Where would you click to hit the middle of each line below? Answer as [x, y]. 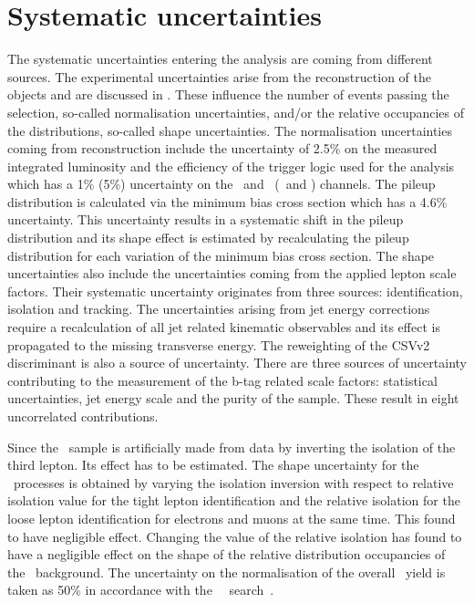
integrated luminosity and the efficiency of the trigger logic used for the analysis [231, 166]
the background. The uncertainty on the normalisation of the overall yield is [227, 572]
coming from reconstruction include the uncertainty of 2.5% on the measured [222, 148]
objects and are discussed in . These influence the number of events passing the [228, 94]
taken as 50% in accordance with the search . [141, 590]
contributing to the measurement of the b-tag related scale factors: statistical [222, 380]
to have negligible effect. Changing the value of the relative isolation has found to [235, 536]
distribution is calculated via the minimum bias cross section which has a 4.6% [227, 201]
